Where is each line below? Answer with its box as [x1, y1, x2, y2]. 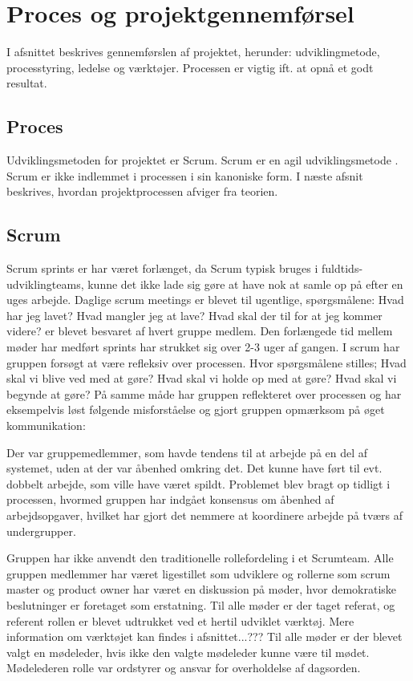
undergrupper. [6, 522, 76, 539]
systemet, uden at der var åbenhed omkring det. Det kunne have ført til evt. [6, 460, 383, 476]
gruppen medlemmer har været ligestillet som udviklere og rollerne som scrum [6, 565, 391, 582]
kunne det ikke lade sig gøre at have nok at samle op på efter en [87, 275, 403, 292]
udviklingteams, [6, 275, 84, 292]
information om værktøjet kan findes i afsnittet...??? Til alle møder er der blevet [6, 628, 403, 645]
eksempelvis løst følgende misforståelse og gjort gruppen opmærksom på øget [6, 401, 385, 418]
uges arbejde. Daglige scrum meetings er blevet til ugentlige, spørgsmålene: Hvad [6, 291, 404, 308]
